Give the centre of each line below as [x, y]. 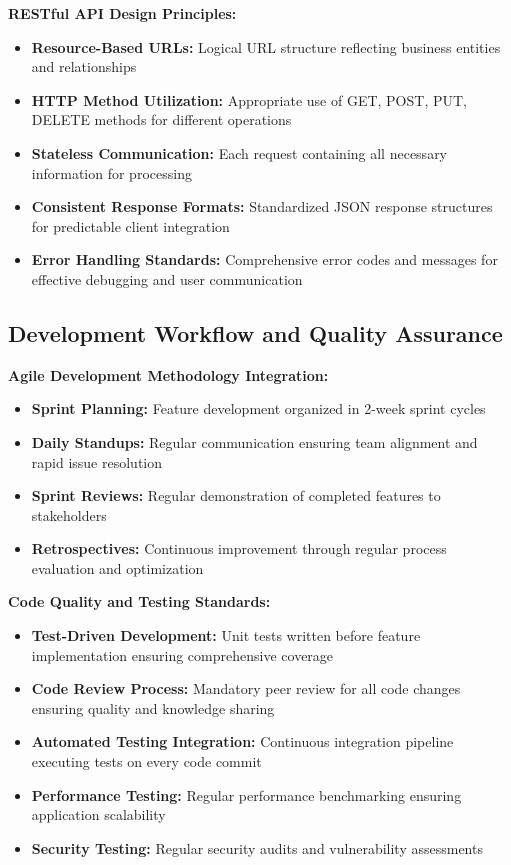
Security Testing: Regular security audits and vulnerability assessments [257, 847]
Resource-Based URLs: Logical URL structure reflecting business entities [266, 46]
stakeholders [69, 514]
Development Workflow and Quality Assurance [255, 332]
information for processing [111, 172]
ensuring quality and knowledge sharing [153, 707]
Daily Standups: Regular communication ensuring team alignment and [254, 441]
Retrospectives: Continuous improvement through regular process [239, 548]
